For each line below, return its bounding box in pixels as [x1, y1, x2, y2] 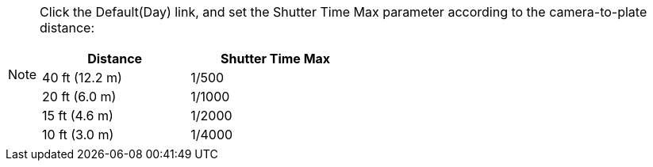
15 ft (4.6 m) [42, 108, 113, 123]
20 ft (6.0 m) [42, 89, 117, 104]
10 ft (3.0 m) [42, 127, 114, 142]
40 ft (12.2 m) [42, 70, 122, 85]
